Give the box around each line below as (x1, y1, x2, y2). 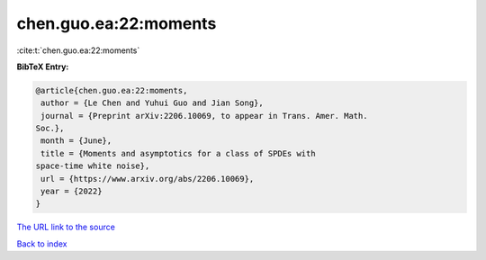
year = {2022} (40, 186, 103, 197)
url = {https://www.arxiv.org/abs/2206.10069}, (40, 174, 255, 184)
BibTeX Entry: (16, 61, 69, 72)
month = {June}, (40, 136, 112, 146)
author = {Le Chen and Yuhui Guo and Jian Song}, (40, 98, 265, 108)
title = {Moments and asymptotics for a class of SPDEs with (40, 148, 316, 158)
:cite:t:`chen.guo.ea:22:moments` (16, 45, 140, 56)
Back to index (16, 238, 67, 249)
